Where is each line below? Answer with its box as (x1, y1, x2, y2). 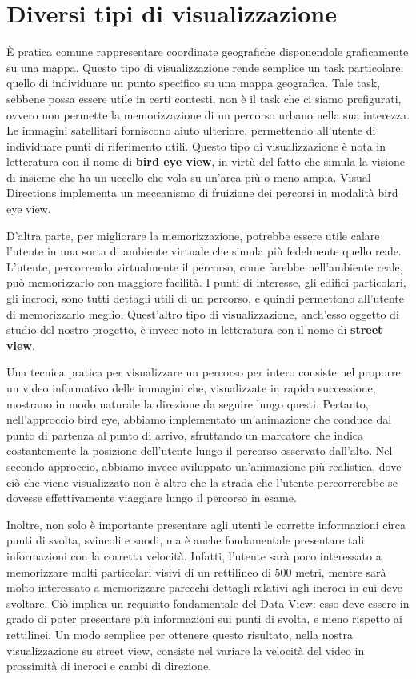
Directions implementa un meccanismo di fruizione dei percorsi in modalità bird (6, 184, 398, 201)
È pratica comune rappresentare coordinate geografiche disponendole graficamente (6, 43, 409, 60)
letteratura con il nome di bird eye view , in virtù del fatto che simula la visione (6, 153, 406, 170)
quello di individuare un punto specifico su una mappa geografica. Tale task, (6, 74, 381, 91)
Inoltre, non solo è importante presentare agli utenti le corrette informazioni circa (6, 516, 406, 532)
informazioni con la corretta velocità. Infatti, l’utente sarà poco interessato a (6, 547, 382, 564)
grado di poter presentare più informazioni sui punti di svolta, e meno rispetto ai (6, 610, 402, 627)
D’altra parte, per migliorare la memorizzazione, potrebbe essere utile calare (6, 227, 380, 243)
